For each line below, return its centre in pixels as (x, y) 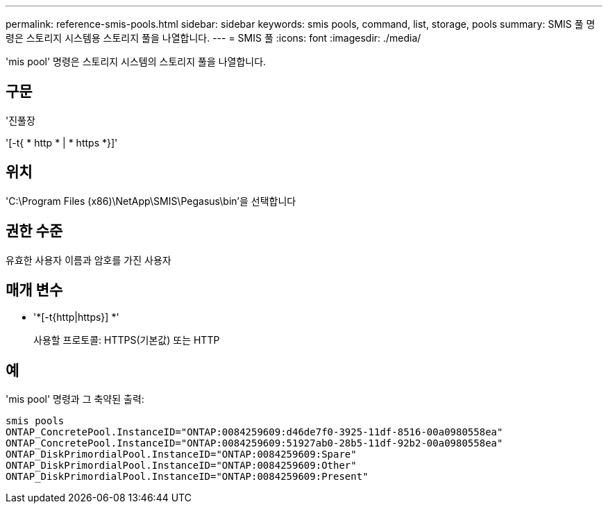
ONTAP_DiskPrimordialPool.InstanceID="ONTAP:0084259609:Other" (181, 466)
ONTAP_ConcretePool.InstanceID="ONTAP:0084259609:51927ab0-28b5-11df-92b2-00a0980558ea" (254, 443)
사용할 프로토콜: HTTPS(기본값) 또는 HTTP (127, 340)
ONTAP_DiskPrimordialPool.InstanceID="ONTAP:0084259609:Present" (187, 477)
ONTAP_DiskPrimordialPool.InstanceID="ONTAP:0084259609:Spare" (181, 454)
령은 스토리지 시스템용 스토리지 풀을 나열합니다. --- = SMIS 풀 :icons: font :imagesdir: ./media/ (213, 38)
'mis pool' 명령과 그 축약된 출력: (75, 399)
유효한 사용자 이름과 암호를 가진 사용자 (88, 260)
